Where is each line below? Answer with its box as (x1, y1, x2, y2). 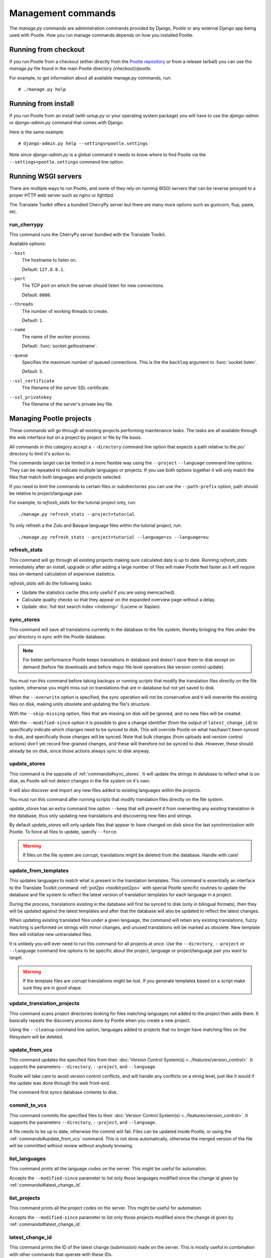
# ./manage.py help (18, 87, 66, 93)
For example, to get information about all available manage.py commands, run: (9, 74, 172, 81)
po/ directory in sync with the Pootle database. (9, 634, 106, 640)
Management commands (9, 8, 116, 19)
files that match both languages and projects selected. (9, 474, 122, 480)
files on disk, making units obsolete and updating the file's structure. (9, 701, 151, 707)
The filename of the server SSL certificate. (22, 385, 110, 391)
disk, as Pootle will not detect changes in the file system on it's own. (9, 778, 151, 784)
